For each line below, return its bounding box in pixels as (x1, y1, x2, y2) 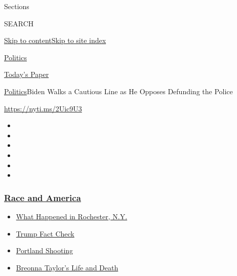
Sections (4, 1, 29, 11)
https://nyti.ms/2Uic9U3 (4, 103, 82, 113)
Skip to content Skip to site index (4, 35, 106, 46)
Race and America (4, 191, 81, 204)
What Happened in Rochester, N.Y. (16, 211, 128, 221)
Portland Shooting (16, 245, 73, 256)
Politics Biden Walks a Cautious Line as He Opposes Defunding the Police (4, 86, 233, 96)
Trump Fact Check (16, 228, 74, 239)
